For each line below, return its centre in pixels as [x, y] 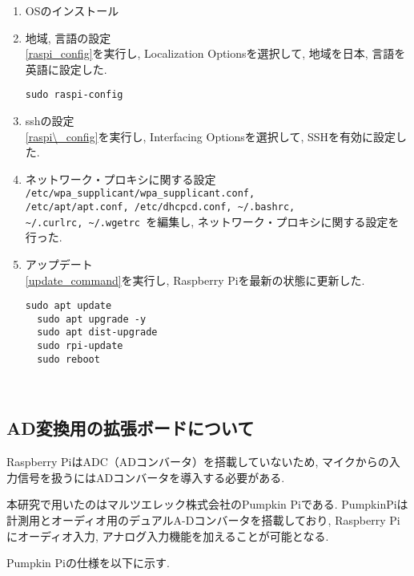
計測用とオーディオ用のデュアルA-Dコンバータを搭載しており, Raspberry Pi [203, 520]
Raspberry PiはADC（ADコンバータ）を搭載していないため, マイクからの [198, 462]
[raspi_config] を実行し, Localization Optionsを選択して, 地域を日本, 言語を [215, 53]
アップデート [59, 264]
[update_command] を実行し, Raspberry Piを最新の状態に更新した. [195, 280]
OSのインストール [72, 10]
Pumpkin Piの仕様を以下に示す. [88, 563]
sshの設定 [50, 121]
